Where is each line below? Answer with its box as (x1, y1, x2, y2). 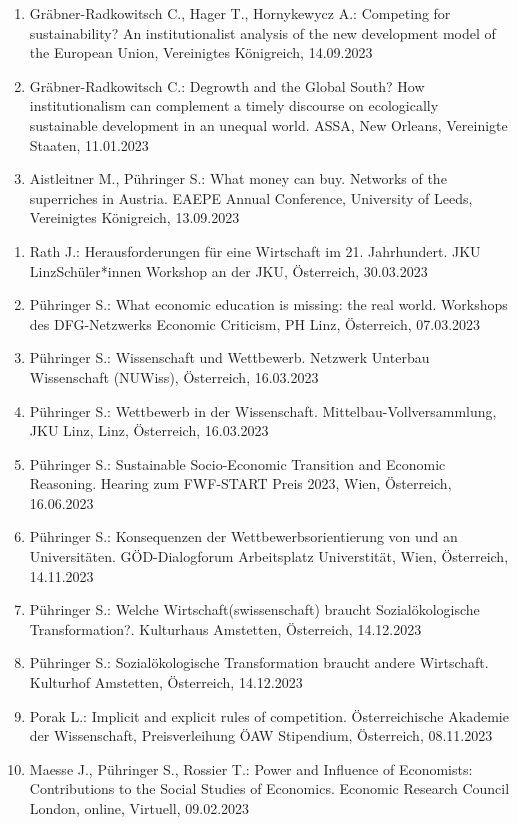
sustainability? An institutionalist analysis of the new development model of (29, 22, 496, 43)
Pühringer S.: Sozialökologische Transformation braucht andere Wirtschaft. (29, 652, 489, 673)
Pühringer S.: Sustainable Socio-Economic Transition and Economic (29, 453, 446, 474)
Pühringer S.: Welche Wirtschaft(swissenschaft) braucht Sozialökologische (29, 599, 480, 620)
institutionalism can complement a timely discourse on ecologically (29, 95, 439, 116)
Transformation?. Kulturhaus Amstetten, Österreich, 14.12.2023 (29, 618, 422, 639)
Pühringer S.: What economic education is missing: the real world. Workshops (29, 294, 508, 315)
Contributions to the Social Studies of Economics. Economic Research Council (29, 778, 510, 799)
